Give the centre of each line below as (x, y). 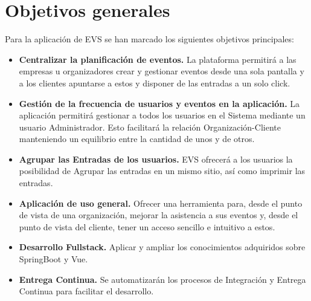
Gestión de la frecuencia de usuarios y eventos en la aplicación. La (159, 103)
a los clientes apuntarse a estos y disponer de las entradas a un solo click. (155, 83)
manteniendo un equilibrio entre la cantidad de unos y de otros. (137, 139)
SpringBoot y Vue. (53, 259)
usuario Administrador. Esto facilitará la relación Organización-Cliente (150, 127)
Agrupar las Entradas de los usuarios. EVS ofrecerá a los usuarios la (156, 159)
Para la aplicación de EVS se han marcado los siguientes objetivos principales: (149, 39)
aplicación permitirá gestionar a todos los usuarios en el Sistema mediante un (162, 115)
